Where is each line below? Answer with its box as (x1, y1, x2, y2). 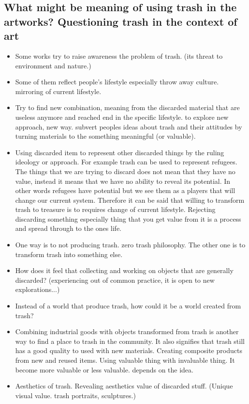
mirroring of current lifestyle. (15, 86, 102, 96)
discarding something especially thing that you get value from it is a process (15, 213, 241, 224)
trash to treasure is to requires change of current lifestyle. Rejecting (15, 204, 216, 214)
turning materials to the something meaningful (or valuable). (15, 131, 196, 141)
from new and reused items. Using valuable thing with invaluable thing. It (15, 355, 235, 365)
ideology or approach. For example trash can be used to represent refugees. (15, 157, 237, 167)
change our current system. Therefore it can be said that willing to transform (15, 194, 245, 205)
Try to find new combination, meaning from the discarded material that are (15, 102, 240, 113)
